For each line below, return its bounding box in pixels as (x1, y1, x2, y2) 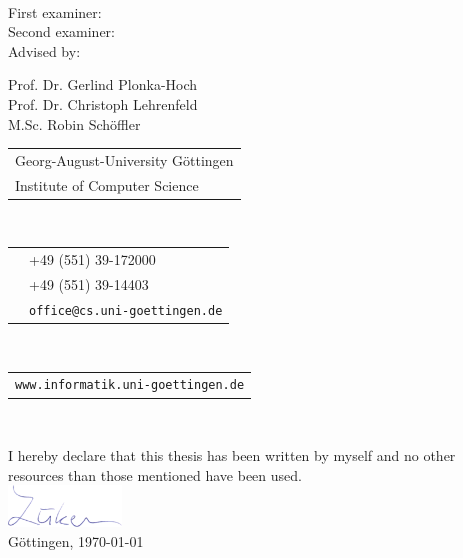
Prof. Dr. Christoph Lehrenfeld (8, 93, 198, 114)
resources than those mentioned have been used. (8, 464, 302, 485)
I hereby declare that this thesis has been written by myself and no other (8, 445, 456, 466)
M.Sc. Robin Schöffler (8, 113, 141, 134)
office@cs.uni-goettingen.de (29, 303, 223, 318)
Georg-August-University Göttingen (15, 149, 234, 170)
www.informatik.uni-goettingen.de (15, 378, 245, 393)
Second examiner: (8, 21, 115, 42)
